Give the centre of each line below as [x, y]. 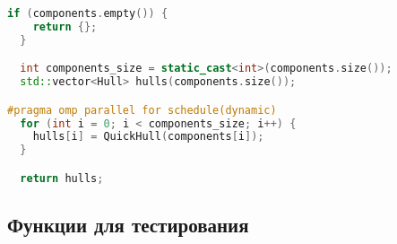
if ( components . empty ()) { [88, 13]
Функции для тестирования [128, 225]
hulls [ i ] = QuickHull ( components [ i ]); [148, 137]
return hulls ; [62, 178]
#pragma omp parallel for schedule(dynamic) [142, 110]
